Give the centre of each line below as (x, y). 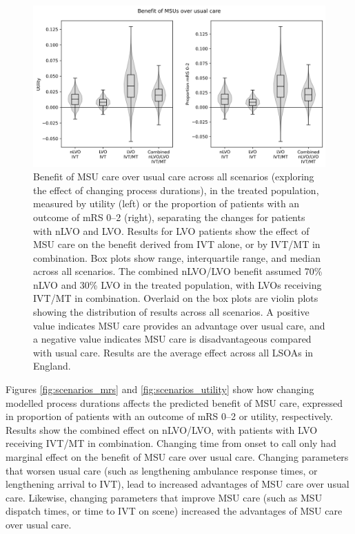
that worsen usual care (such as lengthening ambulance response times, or (162, 470)
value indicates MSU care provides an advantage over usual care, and (179, 325)
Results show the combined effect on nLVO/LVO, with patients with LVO (162, 429)
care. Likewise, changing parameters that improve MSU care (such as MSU (164, 497)
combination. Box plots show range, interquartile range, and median (177, 257)
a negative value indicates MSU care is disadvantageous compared (172, 339)
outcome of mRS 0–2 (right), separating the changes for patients (169, 217)
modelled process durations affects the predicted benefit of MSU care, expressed (174, 402)
